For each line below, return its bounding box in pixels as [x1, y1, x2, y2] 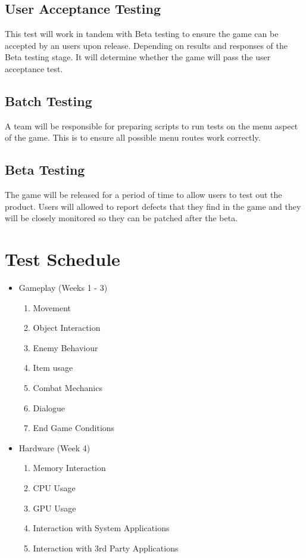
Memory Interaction [33, 461, 106, 474]
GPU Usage [33, 501, 76, 514]
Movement [33, 301, 71, 314]
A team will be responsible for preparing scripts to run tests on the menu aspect [5, 119, 298, 132]
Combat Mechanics [33, 382, 102, 394]
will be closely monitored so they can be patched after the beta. [5, 212, 238, 224]
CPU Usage [33, 482, 76, 494]
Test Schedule [5, 247, 120, 271]
